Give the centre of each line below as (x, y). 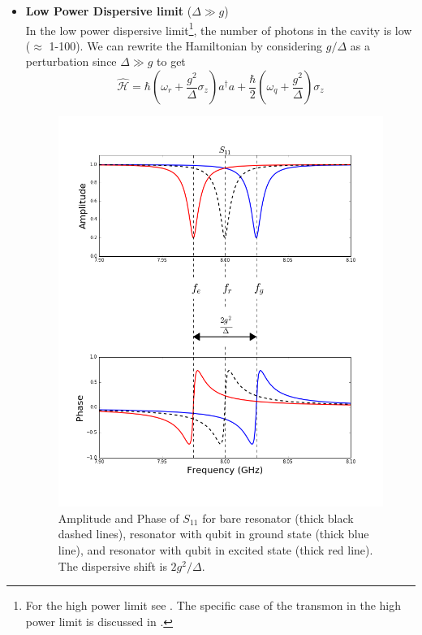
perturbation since (71, 61)
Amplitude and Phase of (118, 518)
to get (171, 61)
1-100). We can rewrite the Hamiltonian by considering (186, 45)
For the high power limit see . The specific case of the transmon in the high (213, 605)
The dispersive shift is (112, 565)
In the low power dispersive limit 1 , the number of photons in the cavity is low (219, 28)
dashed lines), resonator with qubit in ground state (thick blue (213, 534)
